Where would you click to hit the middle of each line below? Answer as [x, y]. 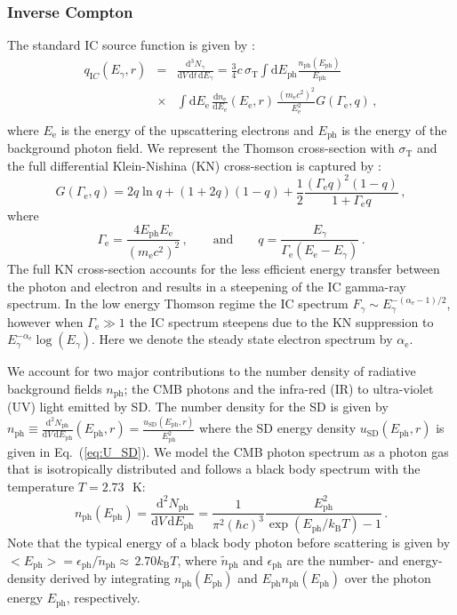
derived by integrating [110, 578]
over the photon [388, 578]
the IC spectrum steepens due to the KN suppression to [281, 321]
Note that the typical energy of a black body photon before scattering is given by [229, 543]
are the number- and [343, 559]
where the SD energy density [277, 428]
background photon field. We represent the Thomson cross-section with [201, 148]
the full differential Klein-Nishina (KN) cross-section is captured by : [194, 165]
